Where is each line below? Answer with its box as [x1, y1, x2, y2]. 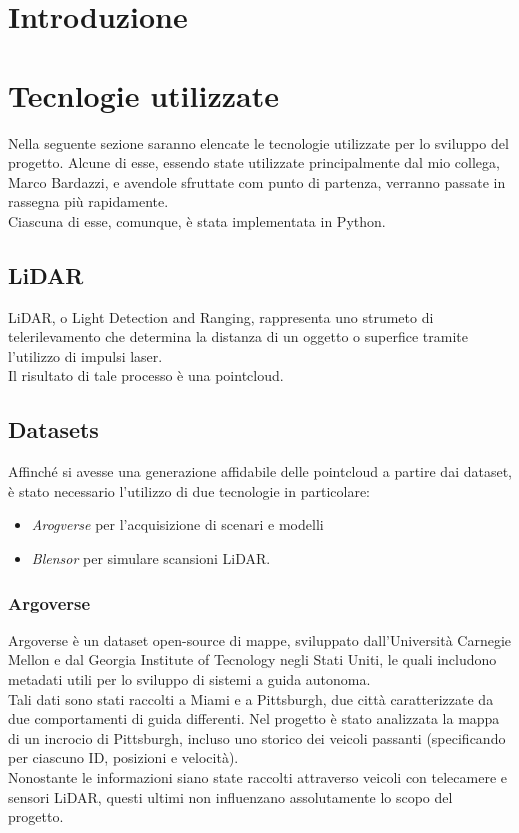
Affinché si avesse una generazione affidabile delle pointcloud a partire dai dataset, [8, 461, 513, 482]
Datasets [8, 414, 99, 445]
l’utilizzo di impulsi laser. [8, 345, 163, 366]
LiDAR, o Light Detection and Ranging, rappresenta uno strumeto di [8, 306, 434, 327]
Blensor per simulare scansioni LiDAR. [31, 548, 271, 569]
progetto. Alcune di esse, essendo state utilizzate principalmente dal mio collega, [8, 152, 500, 173]
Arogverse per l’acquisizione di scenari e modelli [31, 514, 324, 535]
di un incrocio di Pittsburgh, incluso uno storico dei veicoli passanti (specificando [8, 727, 506, 748]
